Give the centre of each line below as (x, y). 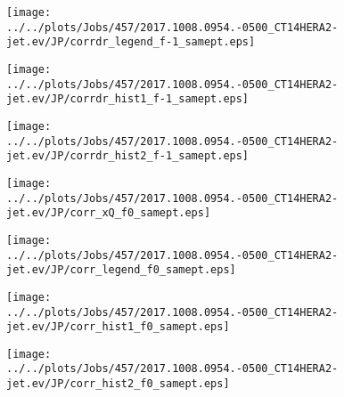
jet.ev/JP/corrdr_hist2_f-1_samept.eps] (128, 156)
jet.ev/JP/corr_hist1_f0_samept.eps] (118, 327)
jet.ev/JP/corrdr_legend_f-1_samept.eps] (131, 42)
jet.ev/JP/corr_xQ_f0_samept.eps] (109, 213)
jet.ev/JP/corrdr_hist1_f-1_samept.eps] (128, 99)
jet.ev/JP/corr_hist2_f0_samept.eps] (118, 384)
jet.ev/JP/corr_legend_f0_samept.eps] (121, 270)
